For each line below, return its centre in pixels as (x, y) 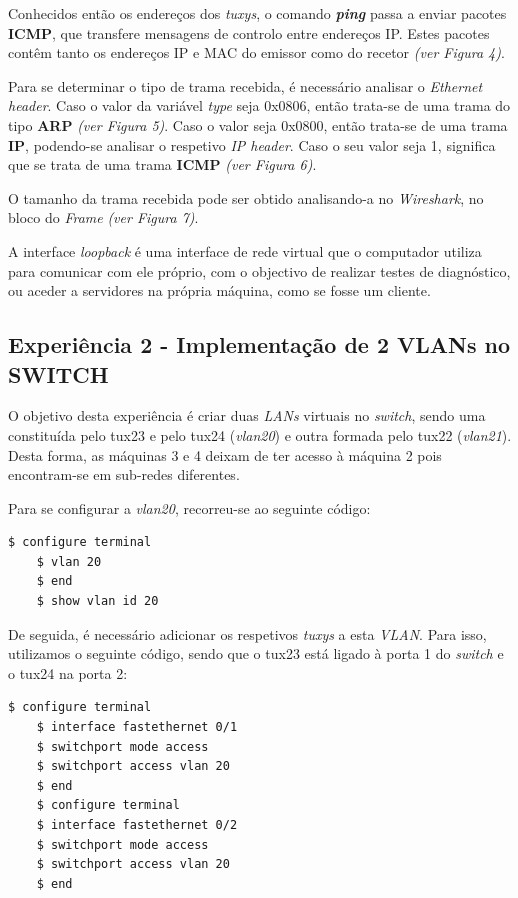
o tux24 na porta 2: (68, 672)
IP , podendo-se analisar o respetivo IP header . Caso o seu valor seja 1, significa (252, 144)
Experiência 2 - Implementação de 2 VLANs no (259, 344)
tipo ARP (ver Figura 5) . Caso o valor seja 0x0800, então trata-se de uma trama (258, 124)
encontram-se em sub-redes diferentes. (124, 474)
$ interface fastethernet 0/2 (137, 825)
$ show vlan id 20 (97, 601)
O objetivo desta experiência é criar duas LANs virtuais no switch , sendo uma (247, 415)
